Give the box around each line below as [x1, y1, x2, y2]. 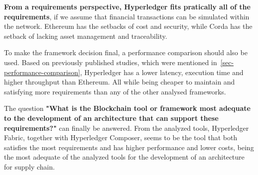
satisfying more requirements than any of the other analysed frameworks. [4, 86, 226, 96]
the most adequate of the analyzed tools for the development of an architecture [4, 152, 245, 162]
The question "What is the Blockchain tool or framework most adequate [4, 103, 251, 113]
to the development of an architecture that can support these [4, 112, 219, 123]
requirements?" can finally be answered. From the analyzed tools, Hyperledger [4, 122, 249, 133]
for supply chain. [4, 161, 55, 172]
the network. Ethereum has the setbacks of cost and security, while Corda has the [4, 21, 253, 31]
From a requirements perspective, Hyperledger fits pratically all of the [4, 1, 251, 11]
